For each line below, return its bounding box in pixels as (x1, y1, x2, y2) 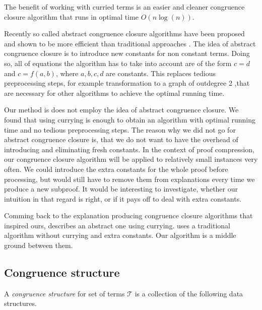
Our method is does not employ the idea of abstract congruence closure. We (4, 104, 239, 115)
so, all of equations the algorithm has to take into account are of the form (4, 57, 232, 68)
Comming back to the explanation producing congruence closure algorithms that (4, 210, 253, 221)
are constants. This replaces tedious (106, 68, 216, 78)
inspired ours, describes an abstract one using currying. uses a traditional (4, 220, 230, 230)
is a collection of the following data (135, 288, 243, 298)
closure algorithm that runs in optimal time (4, 11, 139, 22)
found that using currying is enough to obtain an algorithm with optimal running (4, 114, 255, 125)
